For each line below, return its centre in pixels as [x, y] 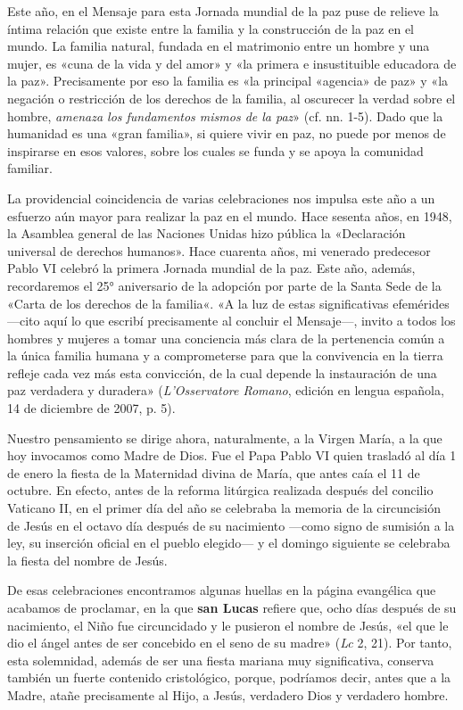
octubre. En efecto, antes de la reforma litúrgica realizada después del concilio [220, 490]
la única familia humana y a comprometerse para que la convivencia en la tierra [225, 355]
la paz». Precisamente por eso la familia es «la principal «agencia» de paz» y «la [228, 81]
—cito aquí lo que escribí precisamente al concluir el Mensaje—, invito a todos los [231, 321]
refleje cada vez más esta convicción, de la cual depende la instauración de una [222, 372]
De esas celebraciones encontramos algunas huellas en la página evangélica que [222, 590]
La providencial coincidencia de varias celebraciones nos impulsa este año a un [221, 198]
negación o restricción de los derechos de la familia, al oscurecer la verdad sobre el [231, 98]
